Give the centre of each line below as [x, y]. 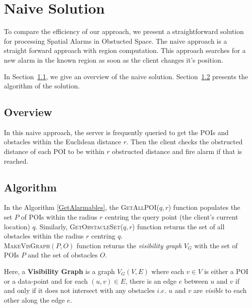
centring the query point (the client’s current [171, 217]
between [196, 281]
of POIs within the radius [59, 217]
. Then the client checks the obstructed [185, 142]
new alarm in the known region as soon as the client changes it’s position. [114, 60]
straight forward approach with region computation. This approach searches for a [125, 50]
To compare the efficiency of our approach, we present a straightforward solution [124, 31]
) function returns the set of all [178, 226]
